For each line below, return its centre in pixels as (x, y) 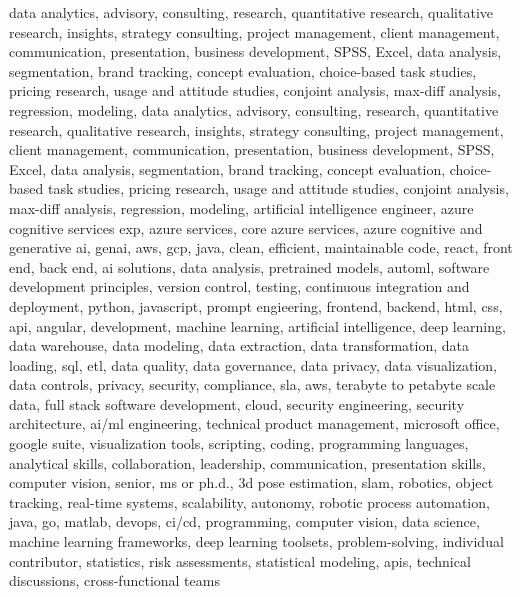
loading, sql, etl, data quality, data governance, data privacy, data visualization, (253, 364)
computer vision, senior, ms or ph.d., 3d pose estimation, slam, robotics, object (251, 482)
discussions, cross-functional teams (114, 580)
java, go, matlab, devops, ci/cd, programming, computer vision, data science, (244, 521)
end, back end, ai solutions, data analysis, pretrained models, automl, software (249, 266)
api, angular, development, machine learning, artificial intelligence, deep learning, (257, 325)
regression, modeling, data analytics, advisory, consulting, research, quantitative (254, 109)
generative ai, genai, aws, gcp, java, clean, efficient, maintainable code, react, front (261, 247)
